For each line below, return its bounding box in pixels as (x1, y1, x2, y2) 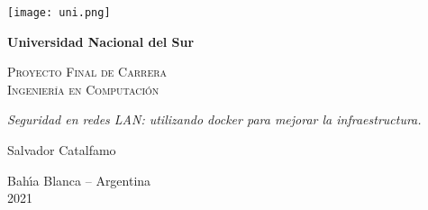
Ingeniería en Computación (7, 79, 159, 98)
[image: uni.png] (7, 6, 111, 19)
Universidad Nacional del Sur (7, 32, 195, 50)
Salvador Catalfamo (7, 141, 116, 160)
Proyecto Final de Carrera (7, 62, 168, 81)
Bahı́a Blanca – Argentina (7, 170, 151, 189)
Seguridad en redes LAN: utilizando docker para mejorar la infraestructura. (7, 110, 422, 129)
